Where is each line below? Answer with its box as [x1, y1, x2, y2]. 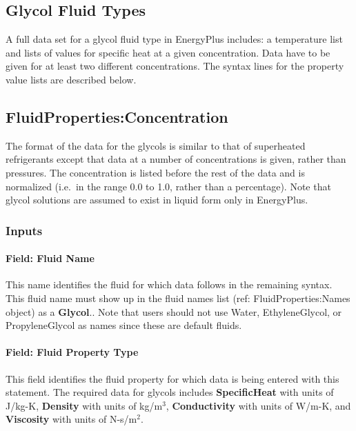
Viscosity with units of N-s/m [6, 412, 137, 426]
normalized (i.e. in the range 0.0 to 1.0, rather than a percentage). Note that [6, 179, 331, 193]
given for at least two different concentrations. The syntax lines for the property [6, 59, 344, 73]
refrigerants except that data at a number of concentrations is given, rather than [6, 152, 346, 166]
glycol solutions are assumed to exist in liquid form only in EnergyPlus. [6, 192, 308, 207]
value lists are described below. [6, 72, 137, 86]
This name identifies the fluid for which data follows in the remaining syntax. [6, 277, 333, 292]
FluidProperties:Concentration [6, 106, 228, 127]
